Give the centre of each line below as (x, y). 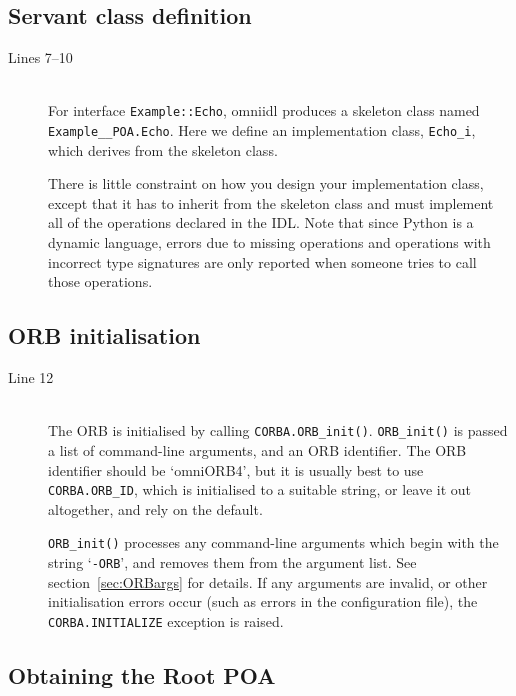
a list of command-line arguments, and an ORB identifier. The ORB (257, 449)
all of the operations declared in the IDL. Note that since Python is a (261, 222)
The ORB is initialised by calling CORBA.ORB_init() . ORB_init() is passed (278, 430)
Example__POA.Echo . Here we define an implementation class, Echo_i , (262, 130)
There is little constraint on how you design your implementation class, (266, 183)
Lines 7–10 (40, 57)
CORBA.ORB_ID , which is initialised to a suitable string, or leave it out (260, 489)
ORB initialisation (104, 335)
